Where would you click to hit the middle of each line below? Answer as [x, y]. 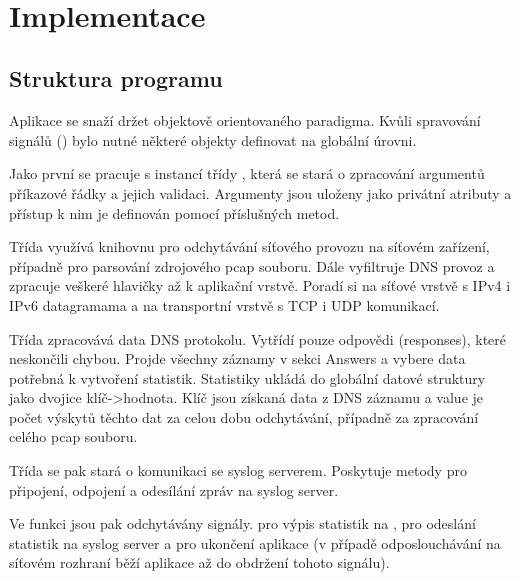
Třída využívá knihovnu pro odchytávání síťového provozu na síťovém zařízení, [249, 246]
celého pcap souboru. [73, 436]
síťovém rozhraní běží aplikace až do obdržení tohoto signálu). [199, 562]
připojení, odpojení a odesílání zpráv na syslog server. [174, 489]
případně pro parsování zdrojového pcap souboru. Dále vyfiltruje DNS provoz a [252, 265]
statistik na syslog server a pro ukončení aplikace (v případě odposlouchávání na [255, 542]
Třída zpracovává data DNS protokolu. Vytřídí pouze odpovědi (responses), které [258, 338]
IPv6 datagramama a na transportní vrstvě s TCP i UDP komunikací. [224, 304]
